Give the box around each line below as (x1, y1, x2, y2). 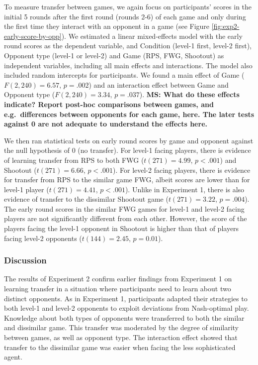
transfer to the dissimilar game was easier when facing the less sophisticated (4, 342, 236, 352)
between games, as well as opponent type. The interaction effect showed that (4, 332, 238, 343)
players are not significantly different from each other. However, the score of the (4, 213, 247, 224)
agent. (4, 352, 22, 362)
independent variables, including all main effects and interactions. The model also (4, 60, 253, 70)
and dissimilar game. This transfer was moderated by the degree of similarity (4, 322, 239, 333)
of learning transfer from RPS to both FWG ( (4, 154, 144, 165)
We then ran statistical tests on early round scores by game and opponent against (4, 135, 254, 145)
